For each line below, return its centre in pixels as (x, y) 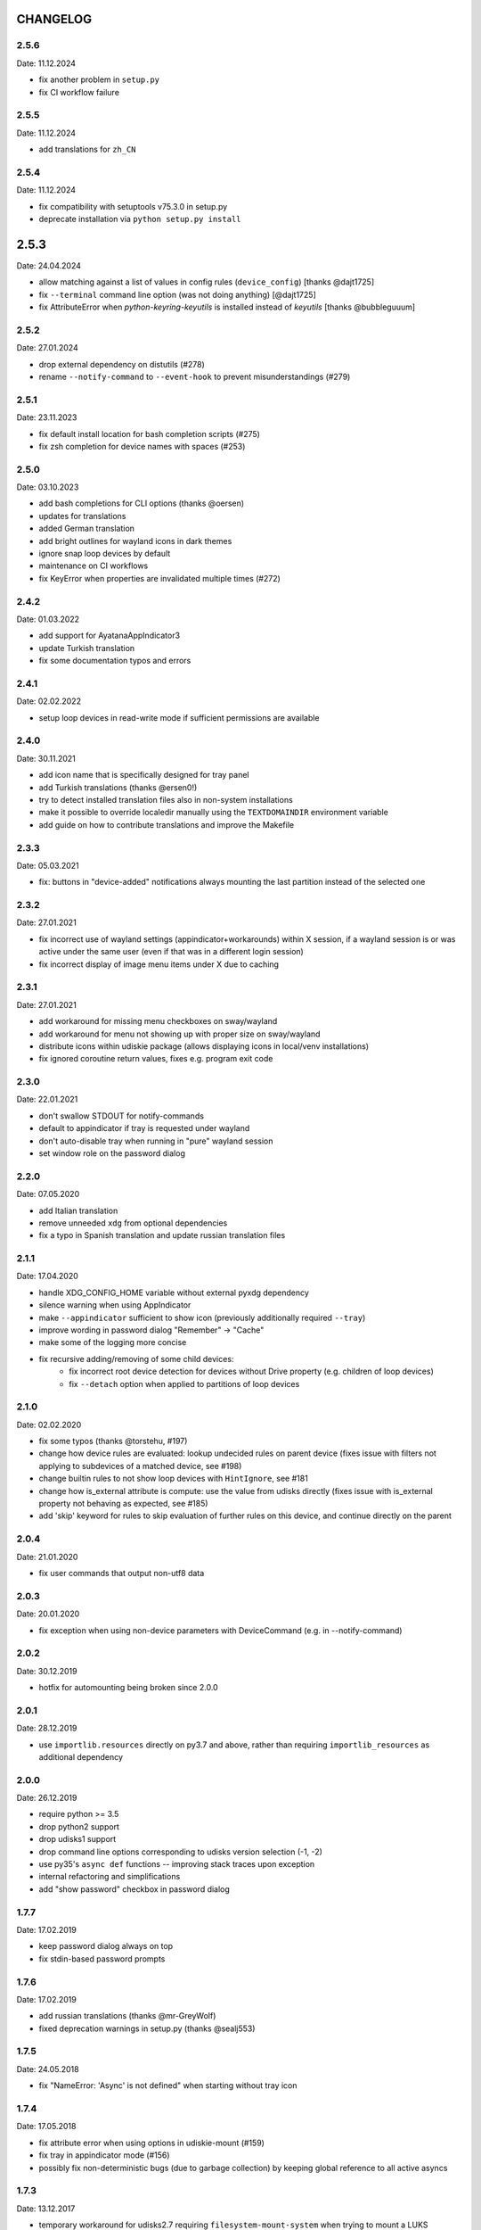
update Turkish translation (87, 648)
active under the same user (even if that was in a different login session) (171, 952)
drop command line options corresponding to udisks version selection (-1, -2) (180, 1852)
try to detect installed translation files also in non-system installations (166, 799)
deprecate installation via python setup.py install (140, 219)
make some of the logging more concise (113, 1342)
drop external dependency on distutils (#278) (122, 364)
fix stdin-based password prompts (102, 1959)
